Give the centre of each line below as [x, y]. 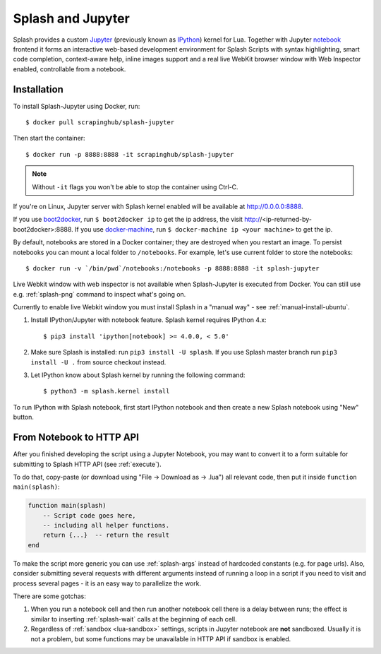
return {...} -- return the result [106, 535]
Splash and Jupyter [71, 18]
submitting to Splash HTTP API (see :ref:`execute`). [87, 464]
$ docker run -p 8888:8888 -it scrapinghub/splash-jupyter [130, 154]
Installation [38, 89]
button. [24, 417]
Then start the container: [49, 138]
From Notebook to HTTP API [76, 438]
